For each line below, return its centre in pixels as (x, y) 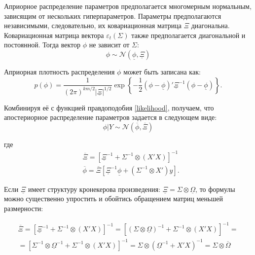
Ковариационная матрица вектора (54, 35)
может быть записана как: (162, 71)
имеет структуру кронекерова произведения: (94, 189)
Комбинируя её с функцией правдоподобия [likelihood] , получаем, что (109, 107)
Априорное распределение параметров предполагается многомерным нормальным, (128, 6)
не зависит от (109, 45)
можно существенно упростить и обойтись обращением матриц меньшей (113, 199)
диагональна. (210, 25)
